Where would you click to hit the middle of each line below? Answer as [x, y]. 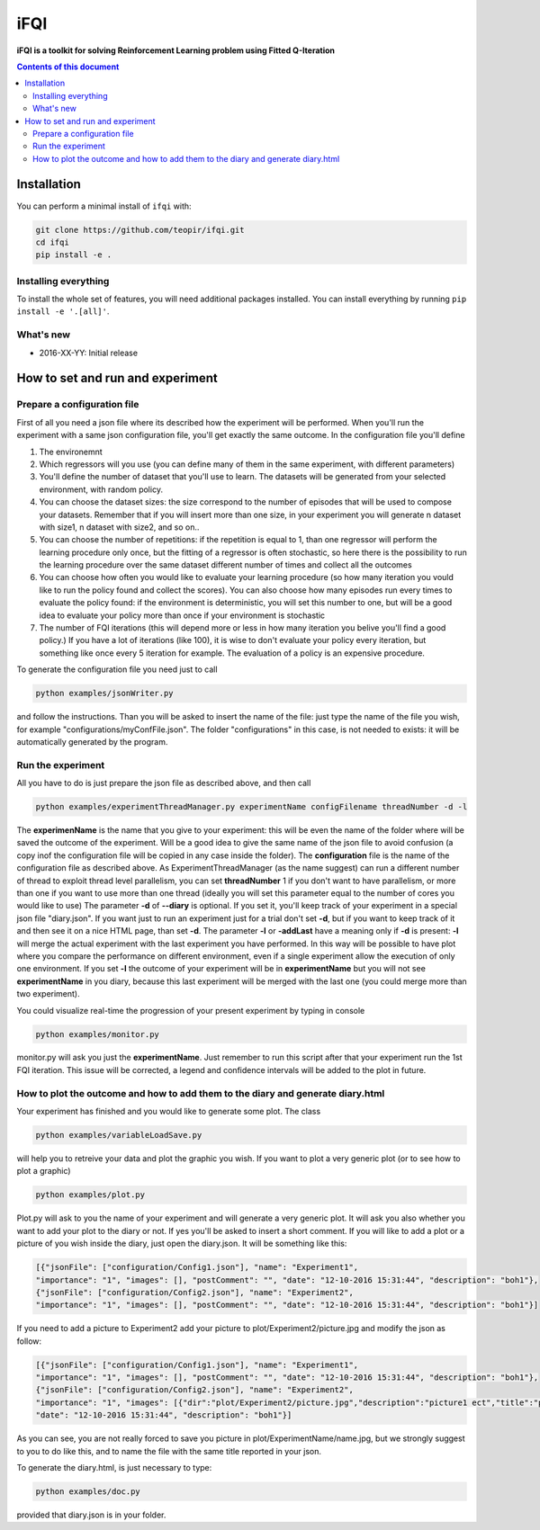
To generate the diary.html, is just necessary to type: [114, 1467]
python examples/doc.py [88, 1491]
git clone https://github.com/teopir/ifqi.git [140, 230]
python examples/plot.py [90, 1195]
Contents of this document [68, 67]
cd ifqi [52, 242]
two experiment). [48, 994]
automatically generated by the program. [92, 741]
